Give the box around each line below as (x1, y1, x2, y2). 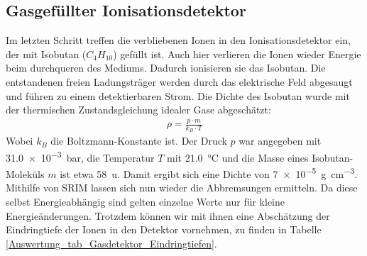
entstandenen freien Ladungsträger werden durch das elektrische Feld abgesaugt (6, 74, 353, 89)
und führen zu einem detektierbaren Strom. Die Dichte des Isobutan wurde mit (6, 88, 350, 103)
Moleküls (6, 166, 45, 181)
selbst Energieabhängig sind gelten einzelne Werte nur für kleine (6, 194, 285, 209)
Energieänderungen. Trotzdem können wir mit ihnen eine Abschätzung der (6, 208, 330, 223)
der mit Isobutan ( (6, 46, 87, 61)
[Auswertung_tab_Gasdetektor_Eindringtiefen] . (6, 235, 217, 250)
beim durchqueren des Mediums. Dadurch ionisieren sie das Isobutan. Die (6, 60, 326, 75)
